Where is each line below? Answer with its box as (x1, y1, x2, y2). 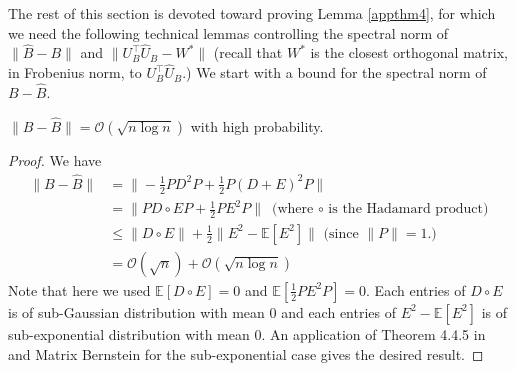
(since (323, 226, 359, 241)
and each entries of (281, 301, 396, 322)
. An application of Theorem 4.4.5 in (261, 323, 486, 344)
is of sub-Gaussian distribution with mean (8, 301, 265, 322)
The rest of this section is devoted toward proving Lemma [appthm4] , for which (8, 3, 496, 23)
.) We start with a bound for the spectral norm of (182, 62, 487, 83)
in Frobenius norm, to (8, 62, 142, 83)
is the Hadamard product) (328, 202, 489, 217)
